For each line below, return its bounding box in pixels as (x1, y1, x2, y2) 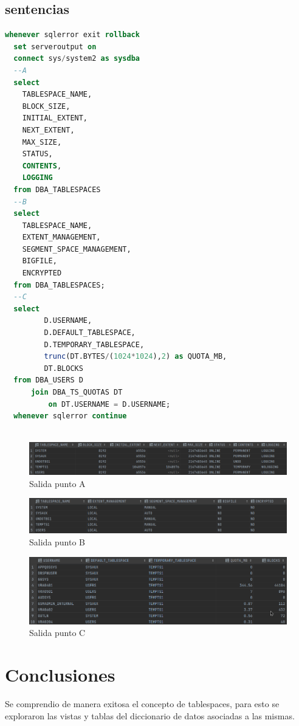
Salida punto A (29, 477, 86, 489)
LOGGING (22, 173, 53, 182)
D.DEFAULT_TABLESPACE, (44, 328, 136, 337)
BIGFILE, (22, 257, 57, 266)
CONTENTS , (22, 161, 62, 170)
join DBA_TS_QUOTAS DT (30, 388, 123, 397)
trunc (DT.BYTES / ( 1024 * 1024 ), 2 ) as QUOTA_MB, (44, 352, 227, 361)
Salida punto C (29, 626, 86, 639)
